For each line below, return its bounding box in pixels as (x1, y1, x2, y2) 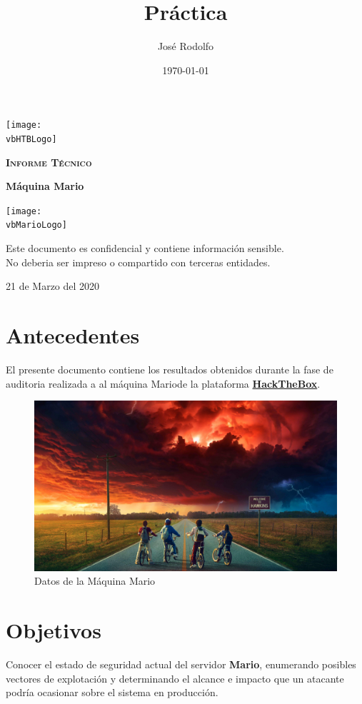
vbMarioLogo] (6, 220, 67, 231)
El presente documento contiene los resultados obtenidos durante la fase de (6, 362, 333, 377)
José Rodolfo (157, 39, 214, 54)
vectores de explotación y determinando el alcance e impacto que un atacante (6, 670, 344, 685)
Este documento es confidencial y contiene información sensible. (6, 241, 284, 256)
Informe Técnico (6, 154, 92, 169)
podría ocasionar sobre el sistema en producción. (6, 685, 218, 700)
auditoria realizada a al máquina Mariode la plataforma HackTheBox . (6, 376, 321, 391)
